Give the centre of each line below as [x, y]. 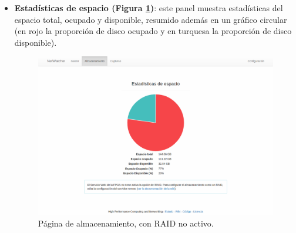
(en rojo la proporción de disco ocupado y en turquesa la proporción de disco [153, 31]
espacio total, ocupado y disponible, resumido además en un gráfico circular [151, 19]
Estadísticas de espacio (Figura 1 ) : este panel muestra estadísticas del [149, 8]
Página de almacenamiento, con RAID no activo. [126, 223]
